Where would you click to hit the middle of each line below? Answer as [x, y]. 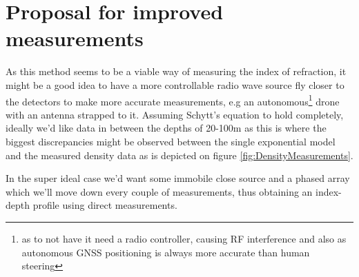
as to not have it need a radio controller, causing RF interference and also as [184, 238]
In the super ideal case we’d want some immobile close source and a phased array [178, 178]
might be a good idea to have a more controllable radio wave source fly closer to [175, 84]
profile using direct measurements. [105, 205]
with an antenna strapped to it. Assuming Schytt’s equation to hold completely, [175, 114]
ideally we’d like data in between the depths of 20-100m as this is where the [166, 128]
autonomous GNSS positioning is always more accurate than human [166, 252]
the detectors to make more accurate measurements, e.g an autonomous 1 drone [173, 100]
